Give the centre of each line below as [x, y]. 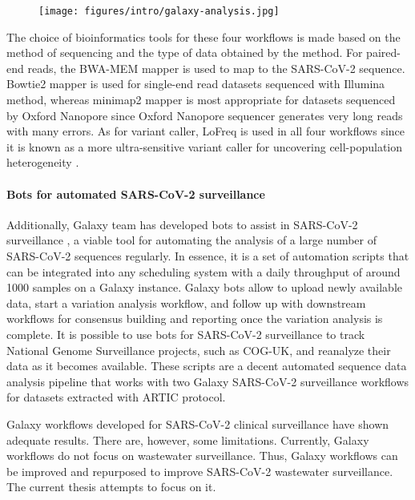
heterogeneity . [43, 162]
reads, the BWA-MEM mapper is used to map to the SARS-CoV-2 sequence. [216, 68]
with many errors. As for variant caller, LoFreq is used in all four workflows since [206, 131]
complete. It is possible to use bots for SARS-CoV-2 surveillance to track [186, 334]
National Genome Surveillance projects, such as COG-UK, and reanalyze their [199, 350]
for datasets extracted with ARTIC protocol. [116, 397]
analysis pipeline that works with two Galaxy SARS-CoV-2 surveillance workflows [208, 381]
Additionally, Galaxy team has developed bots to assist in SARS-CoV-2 [182, 224]
